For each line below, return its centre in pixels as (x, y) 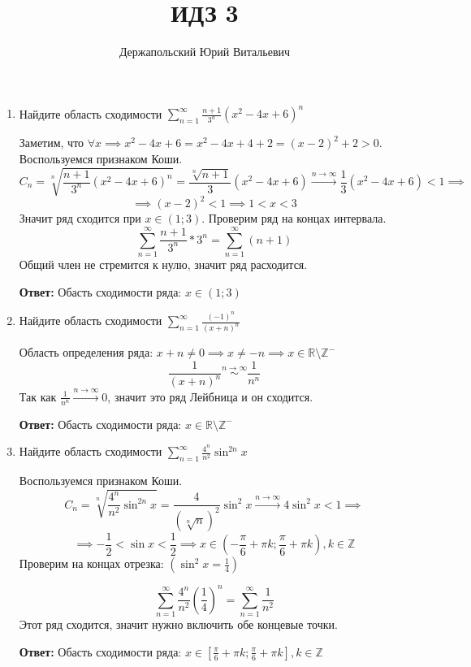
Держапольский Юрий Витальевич (205, 52)
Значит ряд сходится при (80, 218)
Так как (38, 396)
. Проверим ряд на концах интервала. (294, 218)
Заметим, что (52, 143)
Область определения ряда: (86, 352)
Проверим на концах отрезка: (91, 563)
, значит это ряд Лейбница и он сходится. (210, 396)
